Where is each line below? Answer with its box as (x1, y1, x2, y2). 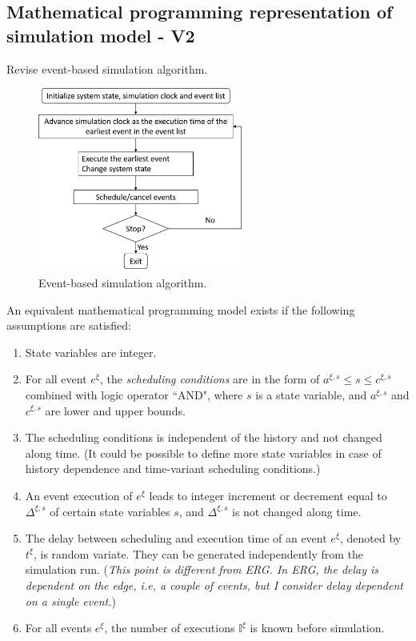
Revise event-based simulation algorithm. (6, 60, 208, 77)
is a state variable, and (255, 386, 367, 403)
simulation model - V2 (6, 22, 195, 47)
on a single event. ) (25, 592, 116, 609)
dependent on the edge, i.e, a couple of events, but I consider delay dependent (25, 576, 403, 593)
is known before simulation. (250, 619, 385, 636)
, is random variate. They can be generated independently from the (33, 545, 364, 562)
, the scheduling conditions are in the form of (99, 371, 320, 387)
